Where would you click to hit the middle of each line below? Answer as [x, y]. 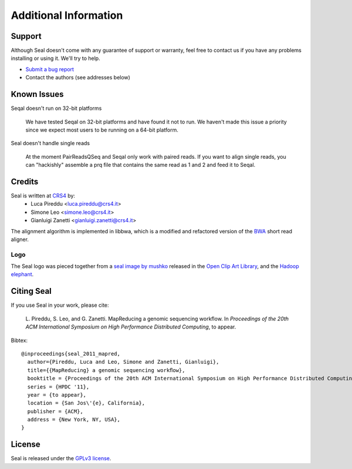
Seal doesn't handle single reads [50, 143]
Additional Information [67, 15]
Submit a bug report [50, 69]
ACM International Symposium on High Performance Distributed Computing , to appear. [131, 327]
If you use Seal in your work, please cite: [60, 305]
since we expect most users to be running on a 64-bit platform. [102, 130]
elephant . [22, 274]
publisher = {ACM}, [55, 411]
